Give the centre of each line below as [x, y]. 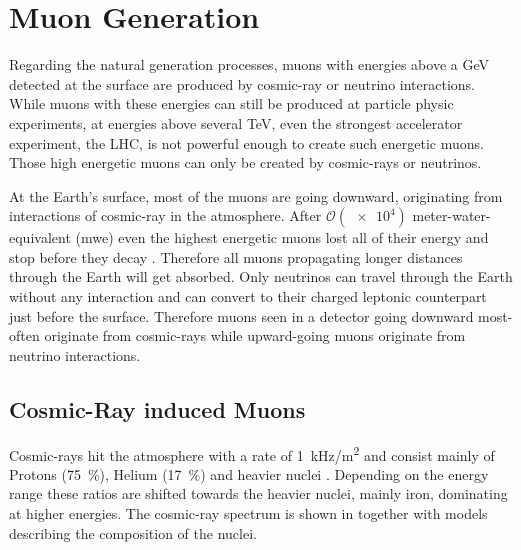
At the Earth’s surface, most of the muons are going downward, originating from [256, 195]
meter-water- [451, 215]
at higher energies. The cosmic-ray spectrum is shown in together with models [248, 513]
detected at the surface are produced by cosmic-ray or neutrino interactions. [242, 83]
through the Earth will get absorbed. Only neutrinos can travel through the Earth [261, 276]
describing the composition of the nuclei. [133, 532]
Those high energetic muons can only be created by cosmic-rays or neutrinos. [245, 162]
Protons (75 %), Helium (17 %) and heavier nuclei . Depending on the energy [249, 473]
